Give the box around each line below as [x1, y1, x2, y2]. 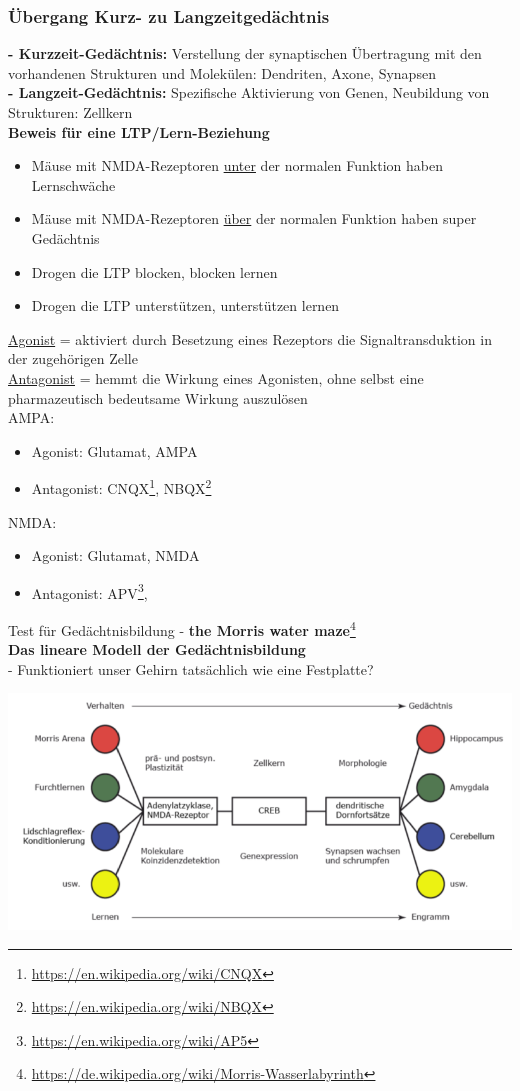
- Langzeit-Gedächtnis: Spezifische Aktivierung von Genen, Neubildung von [8, 82, 490, 103]
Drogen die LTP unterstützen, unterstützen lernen [31, 295, 340, 316]
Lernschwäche [31, 174, 116, 195]
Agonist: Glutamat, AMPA [31, 440, 198, 461]
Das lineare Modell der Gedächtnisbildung [8, 639, 306, 660]
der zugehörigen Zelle [8, 348, 138, 369]
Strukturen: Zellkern [8, 102, 133, 122]
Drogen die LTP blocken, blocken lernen [31, 261, 278, 282]
